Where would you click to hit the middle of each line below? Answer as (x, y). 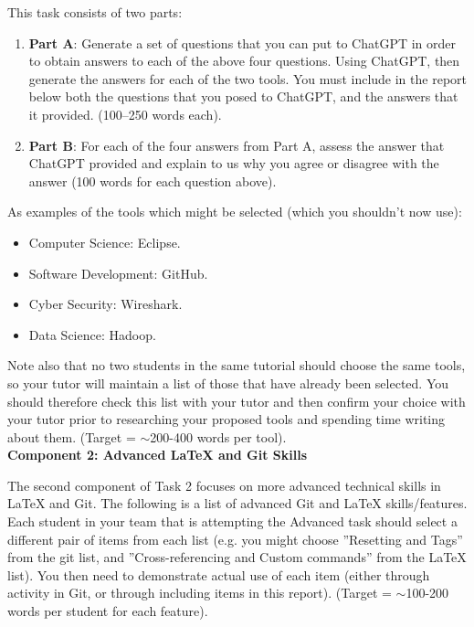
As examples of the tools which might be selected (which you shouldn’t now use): (235, 212)
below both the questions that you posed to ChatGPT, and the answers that (243, 96)
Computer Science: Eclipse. (105, 242)
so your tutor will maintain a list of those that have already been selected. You (228, 383)
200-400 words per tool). (218, 436)
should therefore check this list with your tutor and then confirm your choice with (237, 401)
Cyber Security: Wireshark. (105, 304)
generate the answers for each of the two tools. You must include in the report (248, 78)
